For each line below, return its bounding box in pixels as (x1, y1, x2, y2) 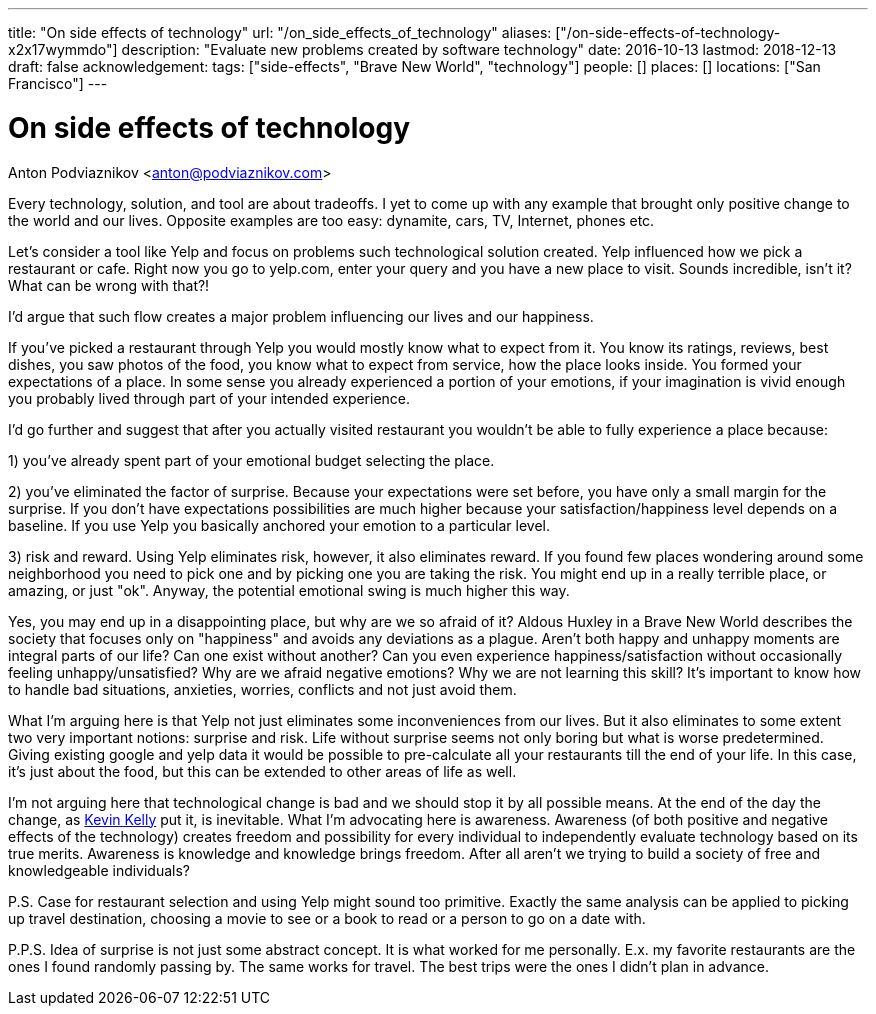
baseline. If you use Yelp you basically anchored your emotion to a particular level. (8, 516, 551, 534)
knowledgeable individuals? (8, 861, 191, 879)
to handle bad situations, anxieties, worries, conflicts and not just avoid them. (8, 680, 517, 698)
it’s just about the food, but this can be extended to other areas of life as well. (8, 762, 517, 780)
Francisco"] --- (8, 75, 108, 92)
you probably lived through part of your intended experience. (8, 389, 411, 407)
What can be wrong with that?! (8, 276, 210, 294)
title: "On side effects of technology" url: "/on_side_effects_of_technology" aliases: (8, 24, 552, 41)
